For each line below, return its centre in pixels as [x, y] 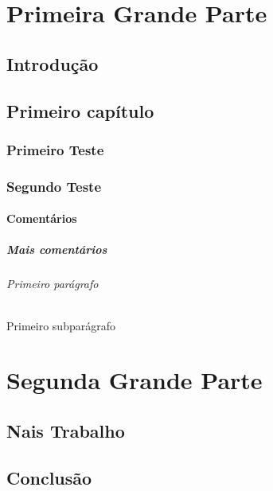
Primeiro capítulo [80, 110]
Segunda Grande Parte [135, 380]
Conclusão [49, 477]
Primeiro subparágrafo [61, 325]
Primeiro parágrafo [53, 284]
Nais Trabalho [66, 430]
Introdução [53, 63]
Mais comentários [57, 249]
